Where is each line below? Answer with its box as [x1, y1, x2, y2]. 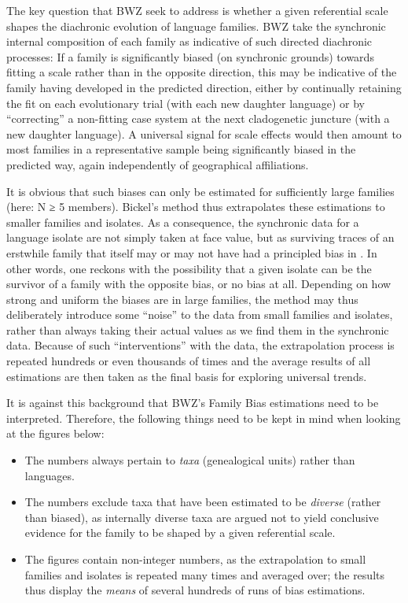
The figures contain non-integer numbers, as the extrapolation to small [24, 551, 366, 567]
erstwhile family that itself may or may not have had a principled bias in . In [6, 244, 377, 261]
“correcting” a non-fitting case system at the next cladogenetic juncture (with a [6, 110, 390, 127]
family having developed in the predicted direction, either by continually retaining [6, 79, 402, 95]
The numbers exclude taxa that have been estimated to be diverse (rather [24, 494, 381, 510]
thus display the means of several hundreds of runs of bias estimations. [24, 582, 366, 598]
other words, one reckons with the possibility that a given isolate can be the [6, 260, 372, 276]
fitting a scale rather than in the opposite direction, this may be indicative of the [6, 64, 397, 80]
